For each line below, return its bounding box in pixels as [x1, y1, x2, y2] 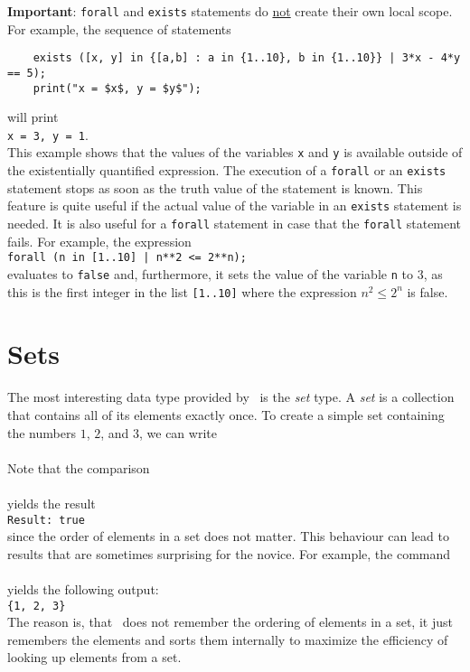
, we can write [138, 423, 217, 442]
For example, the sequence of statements [7, 19, 231, 38]
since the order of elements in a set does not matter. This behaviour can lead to [7, 527, 449, 546]
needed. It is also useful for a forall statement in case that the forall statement [7, 214, 462, 233]
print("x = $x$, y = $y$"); [33, 81, 202, 95]
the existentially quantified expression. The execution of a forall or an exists [7, 161, 446, 180]
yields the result [7, 493, 96, 512]
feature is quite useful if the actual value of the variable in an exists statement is [7, 196, 462, 215]
